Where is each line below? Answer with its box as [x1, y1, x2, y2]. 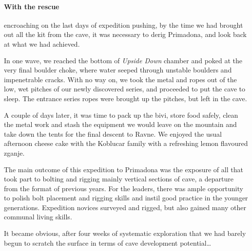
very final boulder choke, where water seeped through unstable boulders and [4, 65, 232, 75]
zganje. [4, 147, 25, 158]
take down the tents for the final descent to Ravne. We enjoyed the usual [4, 128, 222, 139]
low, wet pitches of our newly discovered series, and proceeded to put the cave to [4, 84, 246, 94]
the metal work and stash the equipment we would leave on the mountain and [4, 119, 237, 129]
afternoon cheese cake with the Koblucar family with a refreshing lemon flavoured [4, 138, 248, 148]
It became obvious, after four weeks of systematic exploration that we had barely [4, 228, 246, 238]
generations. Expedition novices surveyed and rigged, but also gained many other [4, 202, 246, 212]
